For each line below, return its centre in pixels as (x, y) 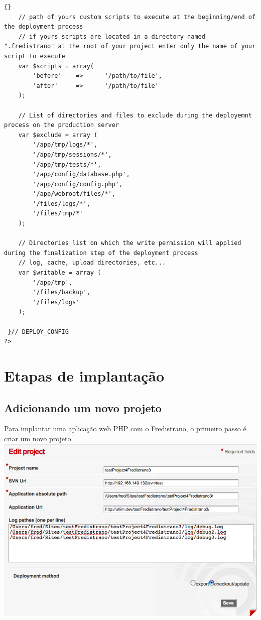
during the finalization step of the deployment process (101, 253)
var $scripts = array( (56, 66)
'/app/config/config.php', (78, 184)
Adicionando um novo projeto (83, 407)
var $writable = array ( (60, 273)
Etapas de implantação (84, 375)
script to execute (35, 56)
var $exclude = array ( (58, 135)
